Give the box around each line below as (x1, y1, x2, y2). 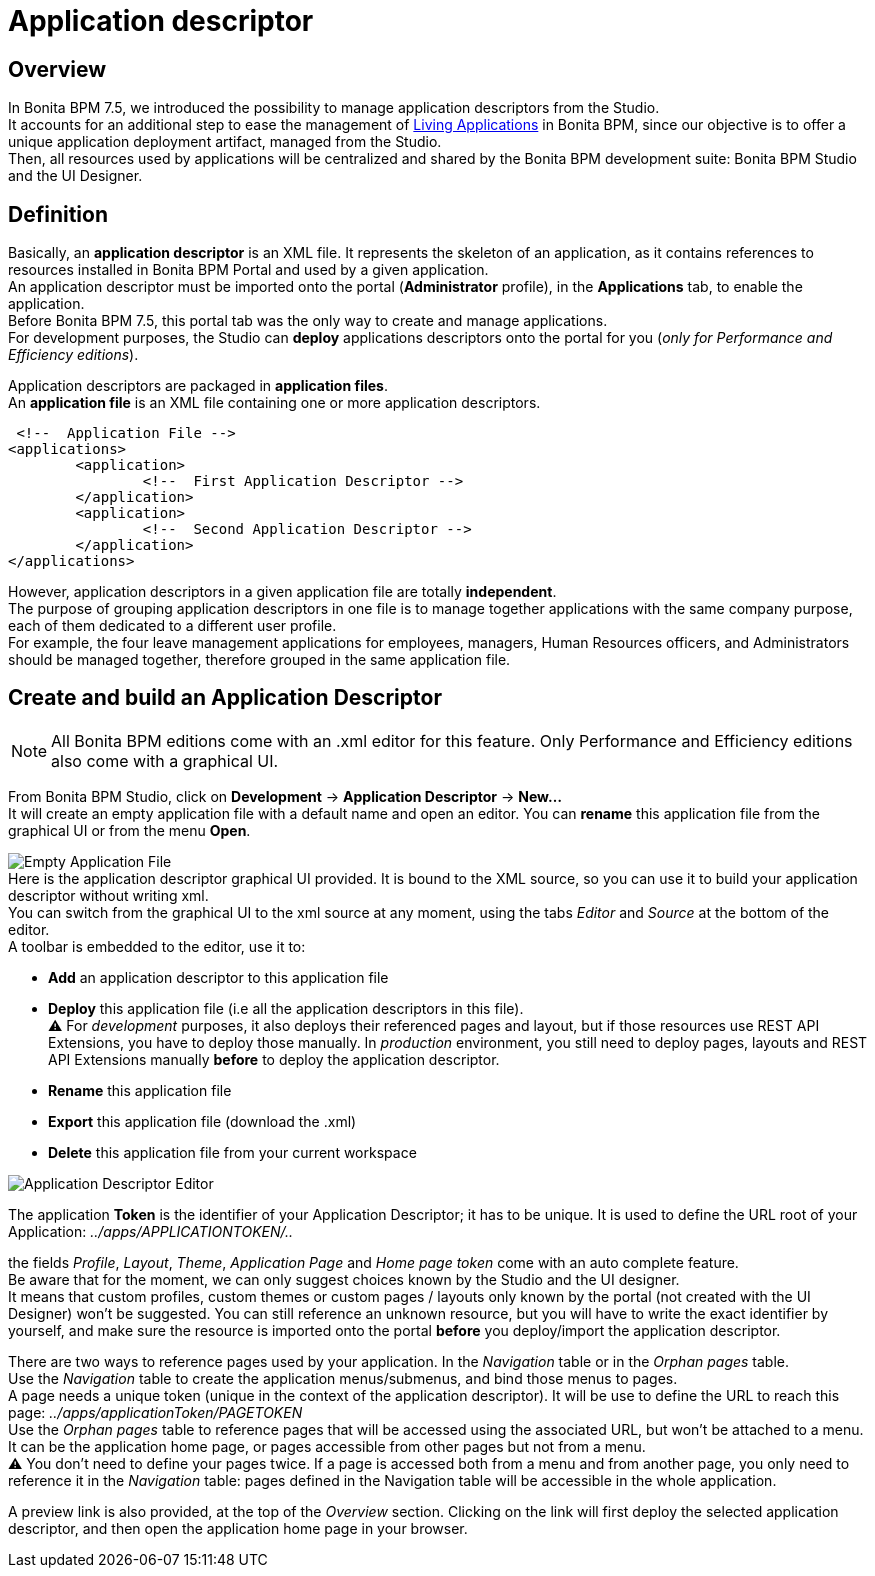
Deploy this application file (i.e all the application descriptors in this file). (48, 999, 524, 1017)
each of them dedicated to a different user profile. (8, 617, 337, 635)
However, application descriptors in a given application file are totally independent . (8, 583, 557, 601)
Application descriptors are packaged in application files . (8, 377, 388, 395)
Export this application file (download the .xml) (48, 1112, 357, 1130)
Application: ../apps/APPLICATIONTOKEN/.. (8, 1222, 294, 1240)
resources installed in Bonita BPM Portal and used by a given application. (8, 261, 489, 279)
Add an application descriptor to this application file (48, 968, 389, 986)
